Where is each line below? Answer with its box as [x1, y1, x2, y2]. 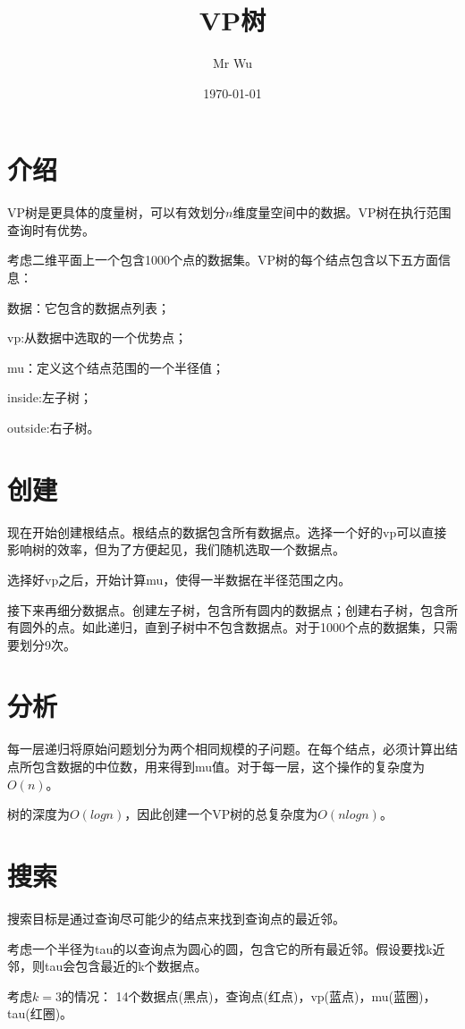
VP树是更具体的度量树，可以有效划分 [7, 203, 226, 222]
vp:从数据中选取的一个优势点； [7, 328, 188, 347]
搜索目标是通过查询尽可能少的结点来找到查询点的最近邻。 [7, 908, 345, 927]
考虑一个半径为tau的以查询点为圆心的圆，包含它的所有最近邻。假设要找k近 [7, 939, 445, 957]
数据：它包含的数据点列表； [7, 298, 170, 316]
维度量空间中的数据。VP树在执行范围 [232, 203, 452, 222]
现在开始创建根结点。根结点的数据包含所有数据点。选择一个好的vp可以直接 [7, 522, 447, 541]
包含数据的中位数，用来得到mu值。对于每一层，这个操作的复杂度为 [31, 757, 426, 775]
